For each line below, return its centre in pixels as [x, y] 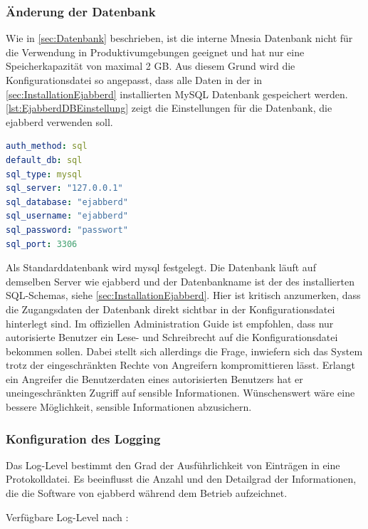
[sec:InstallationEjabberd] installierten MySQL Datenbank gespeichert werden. [177, 94]
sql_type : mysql [44, 174]
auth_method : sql [47, 146]
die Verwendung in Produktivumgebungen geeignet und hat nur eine [155, 52]
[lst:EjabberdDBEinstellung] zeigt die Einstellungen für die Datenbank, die [169, 108]
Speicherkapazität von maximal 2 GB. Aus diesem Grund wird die [151, 66]
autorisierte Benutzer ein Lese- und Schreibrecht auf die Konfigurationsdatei [172, 337]
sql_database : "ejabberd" [67, 202]
